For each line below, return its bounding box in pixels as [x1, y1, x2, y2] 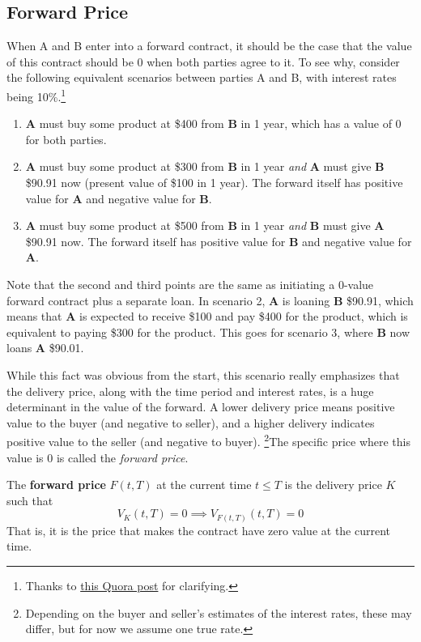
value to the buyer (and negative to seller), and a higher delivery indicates [6, 414, 375, 431]
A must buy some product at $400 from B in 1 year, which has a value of [25, 115, 392, 132]
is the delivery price [284, 476, 382, 493]
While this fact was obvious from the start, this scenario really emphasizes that [6, 366, 400, 383]
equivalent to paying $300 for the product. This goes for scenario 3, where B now [6, 323, 410, 340]
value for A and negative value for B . [25, 189, 212, 206]
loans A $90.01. [6, 339, 84, 356]
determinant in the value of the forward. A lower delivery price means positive [6, 398, 395, 415]
